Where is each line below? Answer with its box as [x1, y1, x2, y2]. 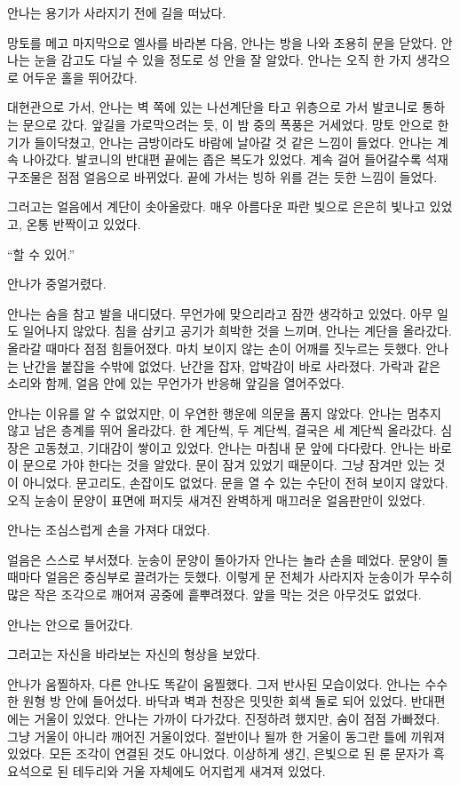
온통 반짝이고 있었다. [26, 214, 141, 233]
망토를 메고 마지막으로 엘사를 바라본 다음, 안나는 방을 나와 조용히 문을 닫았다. [7, 33, 438, 52]
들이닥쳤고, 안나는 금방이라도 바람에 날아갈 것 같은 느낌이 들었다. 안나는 [34, 132, 433, 151]
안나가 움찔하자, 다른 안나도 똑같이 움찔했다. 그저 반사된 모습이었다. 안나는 [7, 674, 421, 693]
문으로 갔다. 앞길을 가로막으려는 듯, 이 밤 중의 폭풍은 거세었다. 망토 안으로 [22, 115, 433, 133]
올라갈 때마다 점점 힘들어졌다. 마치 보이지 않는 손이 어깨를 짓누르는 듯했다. [7, 338, 422, 357]
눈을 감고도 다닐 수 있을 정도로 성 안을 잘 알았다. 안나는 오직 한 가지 [34, 51, 412, 69]
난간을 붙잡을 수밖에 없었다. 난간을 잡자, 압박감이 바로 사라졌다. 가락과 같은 [22, 356, 440, 375]
